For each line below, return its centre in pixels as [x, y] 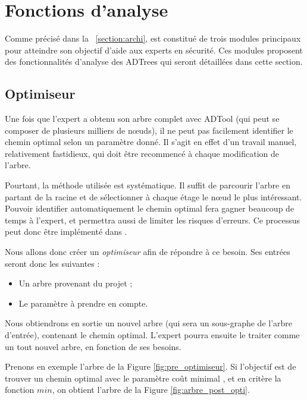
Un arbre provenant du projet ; [76, 283]
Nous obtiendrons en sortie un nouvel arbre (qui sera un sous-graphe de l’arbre [149, 323]
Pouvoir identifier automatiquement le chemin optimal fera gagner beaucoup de [150, 208]
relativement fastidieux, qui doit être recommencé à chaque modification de [142, 153]
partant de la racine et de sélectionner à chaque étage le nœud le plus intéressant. [153, 196]
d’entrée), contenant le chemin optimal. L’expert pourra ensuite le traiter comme [152, 335]
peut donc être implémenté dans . [66, 232]
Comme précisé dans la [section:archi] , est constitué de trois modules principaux [153, 38]
